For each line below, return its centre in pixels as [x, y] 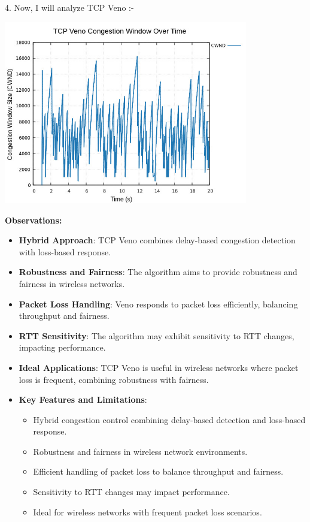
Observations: [34, 220]
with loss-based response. [65, 251]
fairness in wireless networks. [72, 283]
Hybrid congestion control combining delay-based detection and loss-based [169, 419]
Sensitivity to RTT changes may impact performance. [131, 492]
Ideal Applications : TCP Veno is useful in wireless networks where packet [159, 367]
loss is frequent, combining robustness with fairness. [114, 379]
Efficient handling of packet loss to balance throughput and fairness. [158, 471]
